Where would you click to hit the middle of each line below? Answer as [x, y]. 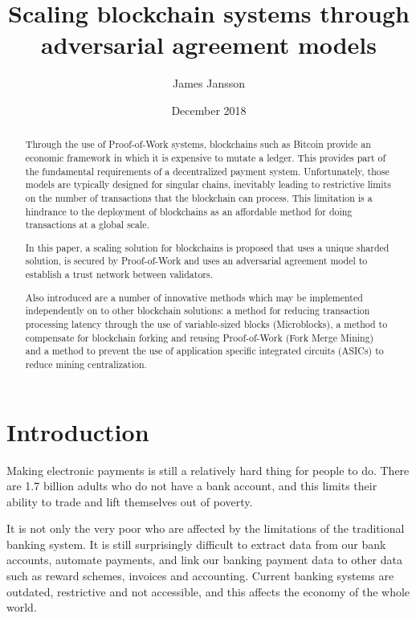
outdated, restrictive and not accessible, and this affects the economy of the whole [208, 591]
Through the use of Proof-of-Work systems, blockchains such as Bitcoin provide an [198, 144]
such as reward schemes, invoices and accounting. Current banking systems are [200, 576]
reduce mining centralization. [86, 364]
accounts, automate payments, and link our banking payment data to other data [204, 560]
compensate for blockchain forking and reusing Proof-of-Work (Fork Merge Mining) [200, 337]
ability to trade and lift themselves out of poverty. [130, 501]
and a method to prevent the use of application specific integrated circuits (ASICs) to [204, 351]
